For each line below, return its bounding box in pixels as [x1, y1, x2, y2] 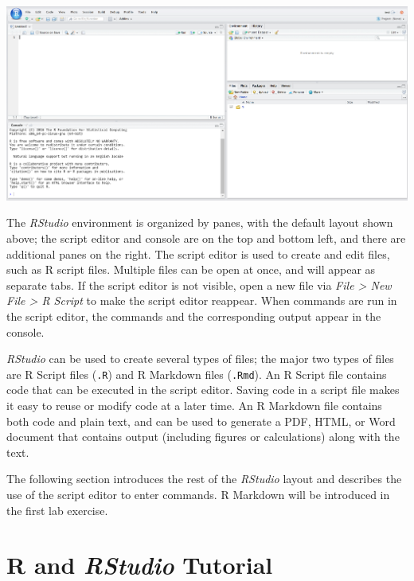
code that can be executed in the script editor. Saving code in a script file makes [6, 381, 400, 398]
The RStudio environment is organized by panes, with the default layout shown [6, 214, 393, 231]
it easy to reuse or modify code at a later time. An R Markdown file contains [6, 397, 382, 414]
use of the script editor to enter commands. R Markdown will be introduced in [6, 486, 390, 503]
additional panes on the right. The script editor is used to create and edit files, [6, 245, 390, 262]
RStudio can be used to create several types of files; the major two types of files [6, 350, 394, 367]
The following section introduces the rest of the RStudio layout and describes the [6, 470, 402, 487]
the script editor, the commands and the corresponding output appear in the [6, 308, 381, 325]
